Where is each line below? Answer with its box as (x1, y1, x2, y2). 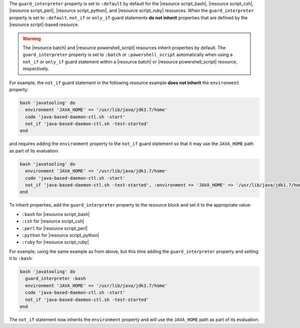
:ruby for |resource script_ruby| (21, 239, 89, 245)
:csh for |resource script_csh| (21, 218, 84, 224)
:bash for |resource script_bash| (21, 211, 90, 217)
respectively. (22, 65, 49, 72)
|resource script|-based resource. (9, 21, 79, 27)
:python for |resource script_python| (21, 232, 99, 238)
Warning (22, 35, 41, 41)
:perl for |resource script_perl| (21, 225, 87, 231)
